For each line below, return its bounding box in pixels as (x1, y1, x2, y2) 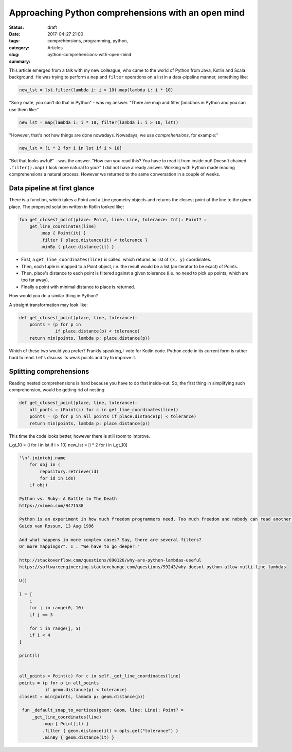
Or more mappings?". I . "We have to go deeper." (19, 543, 140, 549)
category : (9, 44, 30, 51)
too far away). (21, 277, 50, 283)
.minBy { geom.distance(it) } (42, 734, 114, 740)
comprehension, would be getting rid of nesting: (9, 387, 106, 393)
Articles (47, 44, 63, 51)
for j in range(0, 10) (29, 605, 84, 611)
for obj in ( (29, 462, 61, 467)
